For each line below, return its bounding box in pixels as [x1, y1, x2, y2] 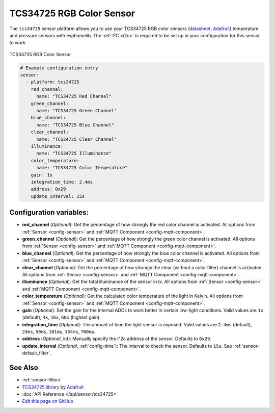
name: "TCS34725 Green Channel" [36, 108, 117, 114]
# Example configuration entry [20, 65, 99, 71]
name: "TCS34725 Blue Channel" [36, 122, 115, 127]
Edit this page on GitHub [22, 398, 74, 404]
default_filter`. [22, 350, 51, 356]
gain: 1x [31, 172, 53, 178]
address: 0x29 [31, 186, 66, 192]
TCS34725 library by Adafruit [22, 384, 84, 390]
